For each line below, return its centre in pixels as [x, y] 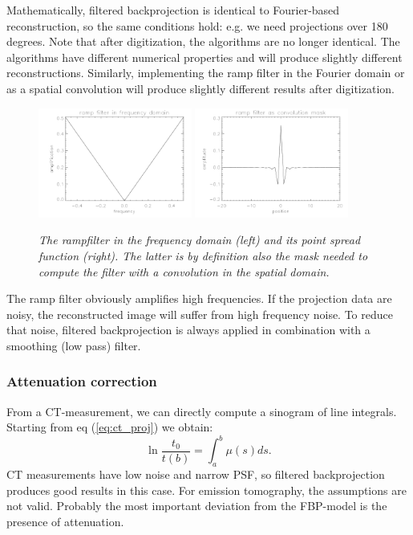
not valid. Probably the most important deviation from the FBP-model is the [197, 506]
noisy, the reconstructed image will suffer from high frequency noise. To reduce [200, 314]
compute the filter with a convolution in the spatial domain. [184, 271]
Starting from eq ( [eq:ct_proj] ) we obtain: [110, 427]
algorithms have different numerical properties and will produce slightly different [204, 57]
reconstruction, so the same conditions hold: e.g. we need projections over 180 [197, 25]
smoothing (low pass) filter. [74, 345]
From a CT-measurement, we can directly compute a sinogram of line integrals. [202, 411]
